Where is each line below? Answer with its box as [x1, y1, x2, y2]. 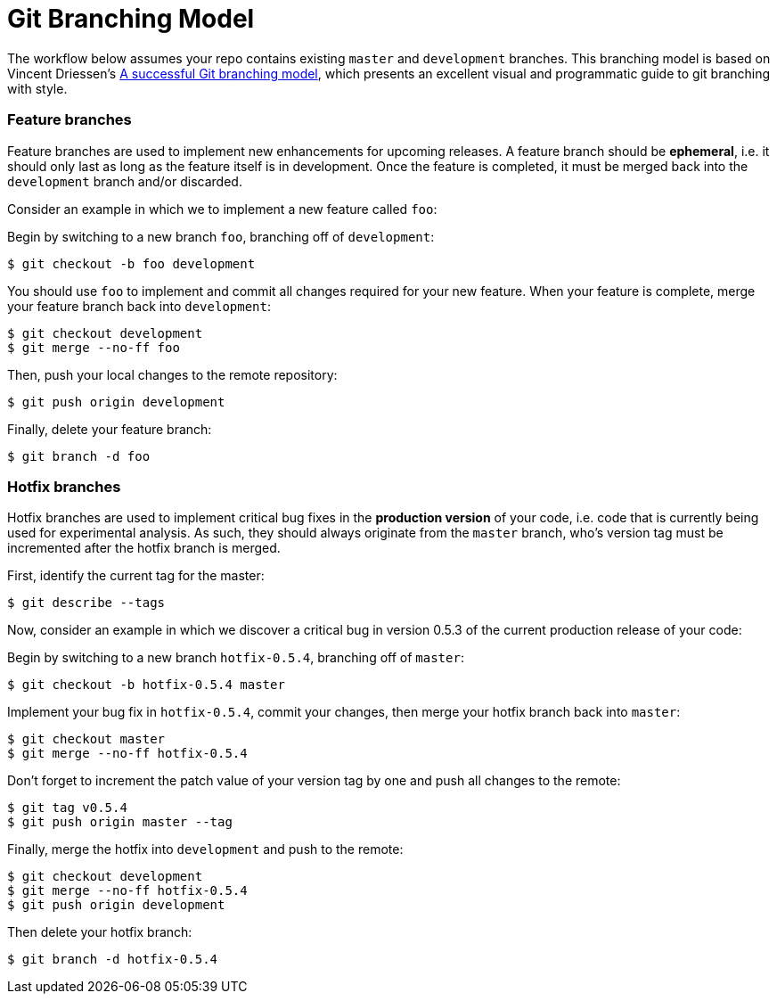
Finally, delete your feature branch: [7, 421, 212, 437]
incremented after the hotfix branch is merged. [7, 540, 281, 556]
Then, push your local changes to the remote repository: [7, 366, 338, 382]
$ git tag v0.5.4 [7, 800, 127, 816]
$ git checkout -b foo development [7, 256, 256, 271]
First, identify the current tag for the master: [7, 568, 265, 584]
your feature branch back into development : [7, 298, 271, 314]
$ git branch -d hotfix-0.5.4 [7, 952, 218, 967]
